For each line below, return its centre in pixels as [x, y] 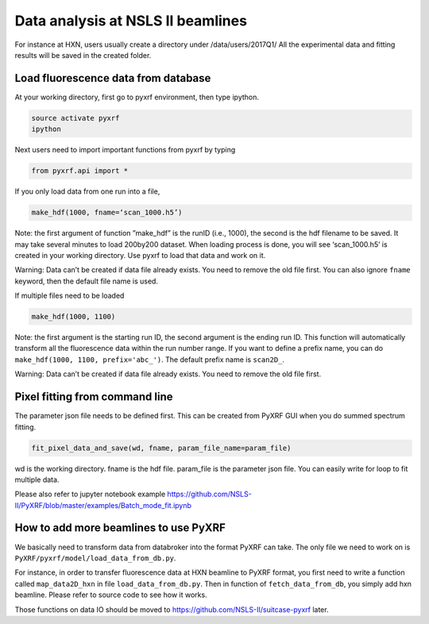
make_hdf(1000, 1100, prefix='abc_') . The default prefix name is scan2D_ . [150, 359]
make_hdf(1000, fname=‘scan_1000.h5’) [107, 213]
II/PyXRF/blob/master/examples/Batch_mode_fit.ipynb [103, 505]
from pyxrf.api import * [80, 171]
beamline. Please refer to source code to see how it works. [111, 595]
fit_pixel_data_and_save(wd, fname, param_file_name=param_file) [161, 448]
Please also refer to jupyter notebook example [90, 494]
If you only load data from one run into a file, [87, 191]
